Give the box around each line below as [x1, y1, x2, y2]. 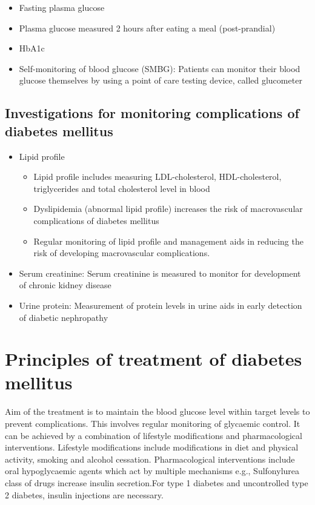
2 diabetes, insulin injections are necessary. [5, 488, 164, 501]
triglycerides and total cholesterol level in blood [33, 182, 210, 194]
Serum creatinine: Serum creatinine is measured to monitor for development [19, 266, 301, 279]
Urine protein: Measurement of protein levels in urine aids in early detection [19, 299, 302, 311]
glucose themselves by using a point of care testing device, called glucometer [19, 74, 302, 87]
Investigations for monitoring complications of [5, 104, 299, 122]
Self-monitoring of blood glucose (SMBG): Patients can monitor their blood [19, 62, 300, 74]
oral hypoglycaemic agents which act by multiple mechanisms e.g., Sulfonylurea [5, 464, 300, 477]
